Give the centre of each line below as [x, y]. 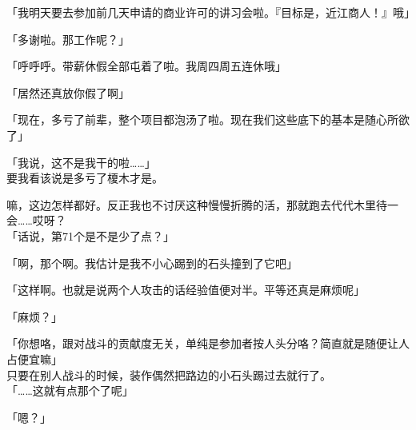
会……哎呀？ [36, 220]
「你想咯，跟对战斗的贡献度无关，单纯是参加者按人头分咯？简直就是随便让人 [208, 343]
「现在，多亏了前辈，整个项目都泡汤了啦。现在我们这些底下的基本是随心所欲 [208, 119]
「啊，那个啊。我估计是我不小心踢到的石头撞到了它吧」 [152, 263]
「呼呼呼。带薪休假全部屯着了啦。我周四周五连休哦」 [146, 66]
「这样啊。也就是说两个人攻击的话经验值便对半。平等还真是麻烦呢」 [186, 290]
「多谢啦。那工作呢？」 [68, 39]
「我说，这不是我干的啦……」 [81, 162]
